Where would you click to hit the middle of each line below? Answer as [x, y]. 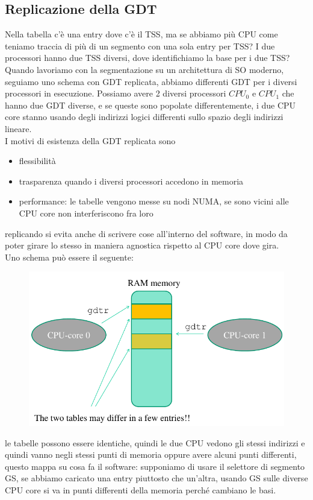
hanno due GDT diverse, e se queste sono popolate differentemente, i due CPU [150, 105]
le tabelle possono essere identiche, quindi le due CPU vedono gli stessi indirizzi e [155, 442]
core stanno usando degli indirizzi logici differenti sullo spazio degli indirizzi [144, 117]
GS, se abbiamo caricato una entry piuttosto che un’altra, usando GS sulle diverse [156, 478]
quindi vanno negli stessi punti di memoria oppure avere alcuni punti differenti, [151, 454]
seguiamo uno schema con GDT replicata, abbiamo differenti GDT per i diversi [151, 81]
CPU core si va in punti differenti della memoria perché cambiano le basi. [141, 490]
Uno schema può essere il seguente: [69, 257]
